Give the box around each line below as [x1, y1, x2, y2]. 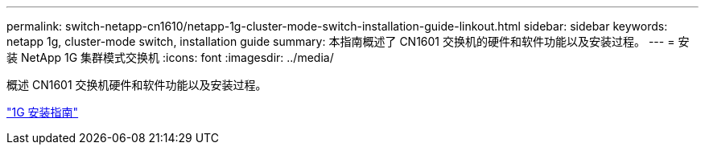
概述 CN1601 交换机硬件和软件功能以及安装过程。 [6, 78, 267, 92]
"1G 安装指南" [6, 105, 79, 119]
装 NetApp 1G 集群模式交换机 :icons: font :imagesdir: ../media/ [6, 51, 334, 64]
